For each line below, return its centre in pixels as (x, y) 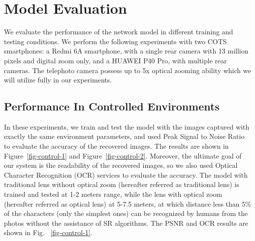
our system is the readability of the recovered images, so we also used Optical (121, 165)
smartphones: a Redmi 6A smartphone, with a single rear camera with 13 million (126, 51)
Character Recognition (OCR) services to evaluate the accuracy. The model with (126, 174)
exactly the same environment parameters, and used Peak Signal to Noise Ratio (124, 136)
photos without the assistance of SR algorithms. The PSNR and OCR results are (126, 223)
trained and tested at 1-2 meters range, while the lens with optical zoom (113, 194)
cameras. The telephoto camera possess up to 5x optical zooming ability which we (127, 70)
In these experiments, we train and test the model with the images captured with (127, 126)
